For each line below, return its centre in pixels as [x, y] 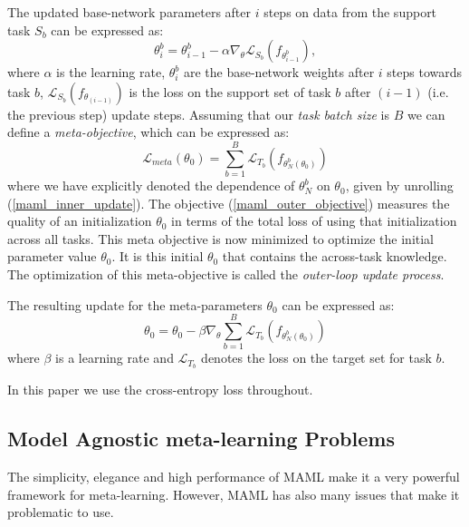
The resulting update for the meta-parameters [135, 304]
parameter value [52, 256]
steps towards [425, 72]
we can [426, 114]
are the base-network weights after [279, 72]
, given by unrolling [399, 185]
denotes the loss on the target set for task [316, 358]
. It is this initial [158, 256]
